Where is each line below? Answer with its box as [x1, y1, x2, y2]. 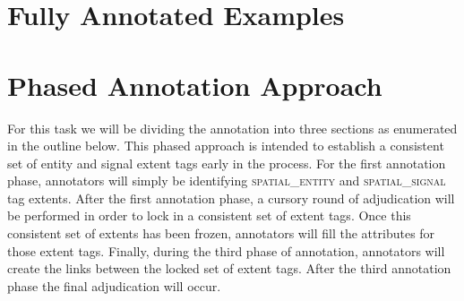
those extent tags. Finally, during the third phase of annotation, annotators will [7, 241, 445, 260]
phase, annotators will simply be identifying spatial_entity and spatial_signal [7, 171, 446, 190]
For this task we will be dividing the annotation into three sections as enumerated [7, 118, 458, 137]
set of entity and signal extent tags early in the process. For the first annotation [7, 153, 446, 172]
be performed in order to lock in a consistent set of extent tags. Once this [7, 206, 411, 225]
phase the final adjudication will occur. [7, 276, 221, 295]
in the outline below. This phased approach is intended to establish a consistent [7, 136, 444, 155]
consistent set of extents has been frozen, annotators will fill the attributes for [7, 224, 435, 243]
